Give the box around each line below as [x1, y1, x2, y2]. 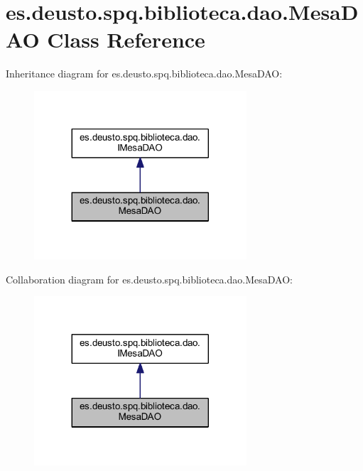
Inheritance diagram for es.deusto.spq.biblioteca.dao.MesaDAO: [6, 66, 283, 81]
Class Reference [47, 25, 205, 54]
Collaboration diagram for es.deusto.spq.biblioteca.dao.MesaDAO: [6, 271, 293, 286]
